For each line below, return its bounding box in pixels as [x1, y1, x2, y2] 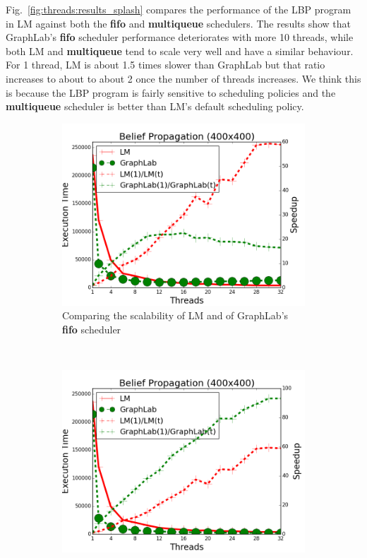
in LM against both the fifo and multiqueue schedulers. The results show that [6, 16, 351, 30]
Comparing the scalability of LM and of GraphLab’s [62, 308, 289, 323]
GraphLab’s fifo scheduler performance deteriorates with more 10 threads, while [6, 30, 354, 44]
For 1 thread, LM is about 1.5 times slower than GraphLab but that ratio [6, 57, 325, 72]
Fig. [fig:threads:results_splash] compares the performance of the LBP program [6, 2, 351, 16]
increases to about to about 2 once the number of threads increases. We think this [6, 71, 361, 85]
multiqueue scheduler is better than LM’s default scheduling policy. [6, 99, 304, 114]
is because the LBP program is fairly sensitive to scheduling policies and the [6, 85, 336, 100]
